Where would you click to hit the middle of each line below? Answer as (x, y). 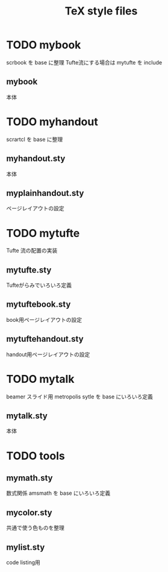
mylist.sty (26, 547)
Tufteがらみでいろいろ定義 (39, 285)
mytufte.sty (29, 270)
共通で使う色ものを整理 (35, 528)
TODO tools (36, 456)
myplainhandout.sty (45, 193)
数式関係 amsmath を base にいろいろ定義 (58, 493)
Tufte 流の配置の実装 (32, 251)
